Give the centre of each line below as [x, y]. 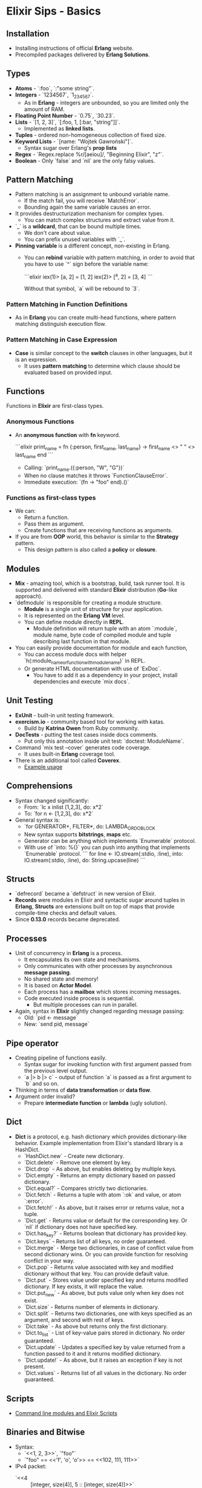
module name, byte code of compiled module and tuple [102, 635]
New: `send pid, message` [57, 1024]
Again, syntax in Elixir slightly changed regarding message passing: [99, 1011]
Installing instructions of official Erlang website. [74, 48]
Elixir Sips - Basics [54, 11]
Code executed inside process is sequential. [79, 998]
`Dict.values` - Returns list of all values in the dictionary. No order [105, 1373]
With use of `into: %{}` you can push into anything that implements [107, 847]
